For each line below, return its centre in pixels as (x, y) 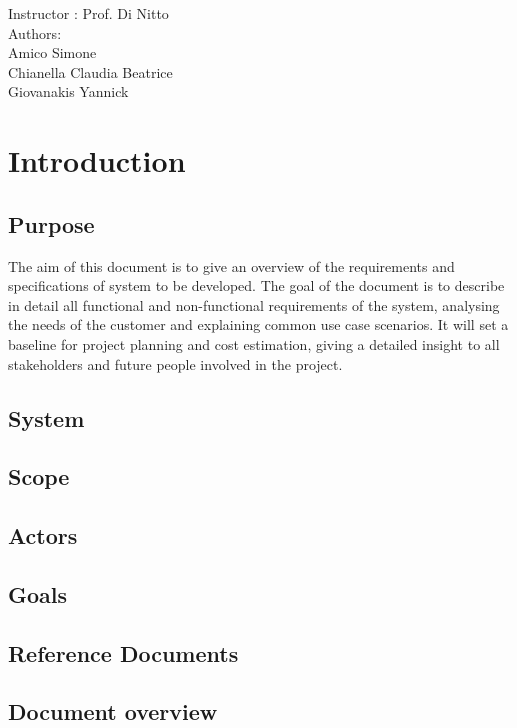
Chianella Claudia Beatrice (90, 71)
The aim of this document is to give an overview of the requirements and (231, 265)
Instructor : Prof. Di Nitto (88, 13)
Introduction (97, 160)
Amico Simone (52, 52)
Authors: (35, 32)
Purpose (51, 223)
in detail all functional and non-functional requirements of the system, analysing (254, 304)
